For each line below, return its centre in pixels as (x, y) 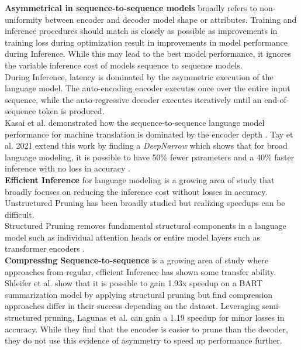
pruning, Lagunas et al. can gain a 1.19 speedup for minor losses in (164, 318)
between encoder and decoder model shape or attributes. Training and (171, 19)
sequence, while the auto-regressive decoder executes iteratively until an (133, 99)
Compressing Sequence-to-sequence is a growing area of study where (136, 260)
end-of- (277, 99)
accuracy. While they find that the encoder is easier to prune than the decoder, (146, 329)
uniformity (24, 19)
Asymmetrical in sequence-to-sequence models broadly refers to (131, 8)
